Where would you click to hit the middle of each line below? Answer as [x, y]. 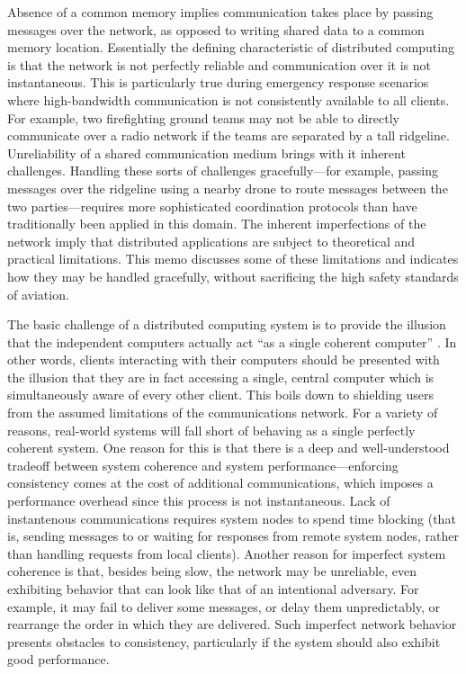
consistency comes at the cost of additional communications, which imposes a [220, 483]
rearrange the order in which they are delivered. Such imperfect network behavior [232, 624]
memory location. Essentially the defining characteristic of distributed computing [231, 47]
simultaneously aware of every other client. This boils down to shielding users [220, 395]
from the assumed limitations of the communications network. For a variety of [223, 413]
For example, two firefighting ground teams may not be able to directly [203, 117]
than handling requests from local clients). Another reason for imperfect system [227, 553]
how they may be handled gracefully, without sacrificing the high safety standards [233, 276]
